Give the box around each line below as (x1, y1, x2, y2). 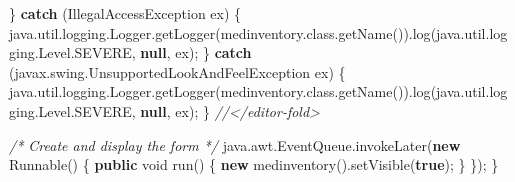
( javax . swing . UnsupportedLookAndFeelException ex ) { (9, 61, 346, 82)
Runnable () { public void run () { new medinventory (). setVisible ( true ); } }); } (9, 154, 499, 175)
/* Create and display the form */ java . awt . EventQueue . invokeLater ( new (9, 134, 461, 155)
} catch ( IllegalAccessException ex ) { (9, 3, 242, 23)
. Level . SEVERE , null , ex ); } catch (34, 42, 252, 63)
